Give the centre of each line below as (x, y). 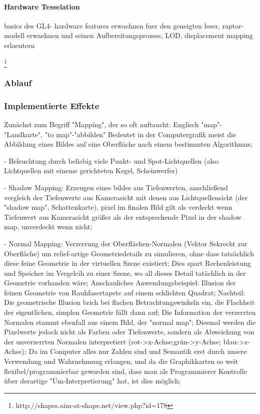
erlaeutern (19, 45)
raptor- (233, 25)
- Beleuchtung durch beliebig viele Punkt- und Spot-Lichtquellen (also (111, 160)
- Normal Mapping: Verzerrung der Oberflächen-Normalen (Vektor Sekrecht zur (126, 243)
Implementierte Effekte (52, 105)
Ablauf (18, 82)
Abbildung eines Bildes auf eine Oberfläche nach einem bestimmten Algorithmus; (128, 144)
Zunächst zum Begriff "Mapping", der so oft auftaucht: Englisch (101, 124)
